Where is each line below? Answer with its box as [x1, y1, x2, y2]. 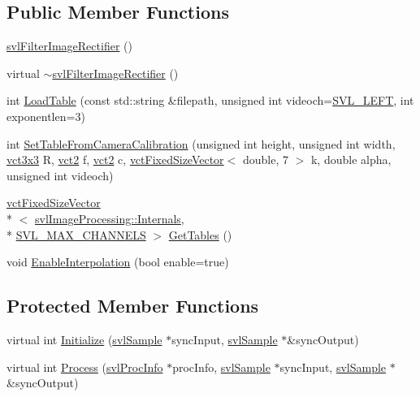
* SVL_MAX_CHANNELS [6, 226, 146, 243]
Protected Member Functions [6, 293, 259, 318]
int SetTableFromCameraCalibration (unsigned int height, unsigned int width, [6, 135, 396, 152]
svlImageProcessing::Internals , [35, 209, 184, 227]
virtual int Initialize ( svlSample [6, 330, 162, 347]
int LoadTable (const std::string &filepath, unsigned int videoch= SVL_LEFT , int [6, 92, 414, 109]
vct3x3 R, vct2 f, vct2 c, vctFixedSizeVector [6, 151, 224, 168]
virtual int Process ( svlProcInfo [6, 358, 163, 375]
